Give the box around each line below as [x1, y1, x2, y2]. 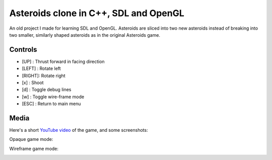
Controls [9, 45, 37, 54]
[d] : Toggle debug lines [22, 87, 72, 93]
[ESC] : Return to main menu [22, 101, 81, 107]
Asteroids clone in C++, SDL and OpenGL [9, 8, 185, 19]
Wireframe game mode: [9, 145, 59, 151]
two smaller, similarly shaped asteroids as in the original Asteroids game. [9, 32, 161, 38]
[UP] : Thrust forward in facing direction [22, 58, 105, 64]
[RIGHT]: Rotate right [22, 72, 65, 78]
